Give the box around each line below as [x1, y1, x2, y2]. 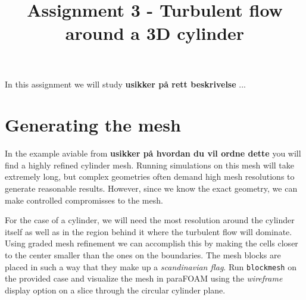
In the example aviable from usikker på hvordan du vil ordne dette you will [5, 147, 301, 160]
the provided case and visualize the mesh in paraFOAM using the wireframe [5, 272, 283, 285]
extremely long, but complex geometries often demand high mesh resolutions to [5, 170, 295, 183]
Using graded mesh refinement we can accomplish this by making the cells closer [5, 237, 298, 249]
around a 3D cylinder [65, 21, 245, 45]
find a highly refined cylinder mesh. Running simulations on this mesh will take [5, 158, 295, 171]
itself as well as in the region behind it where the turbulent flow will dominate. [5, 225, 292, 237]
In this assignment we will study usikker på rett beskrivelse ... [5, 77, 246, 90]
